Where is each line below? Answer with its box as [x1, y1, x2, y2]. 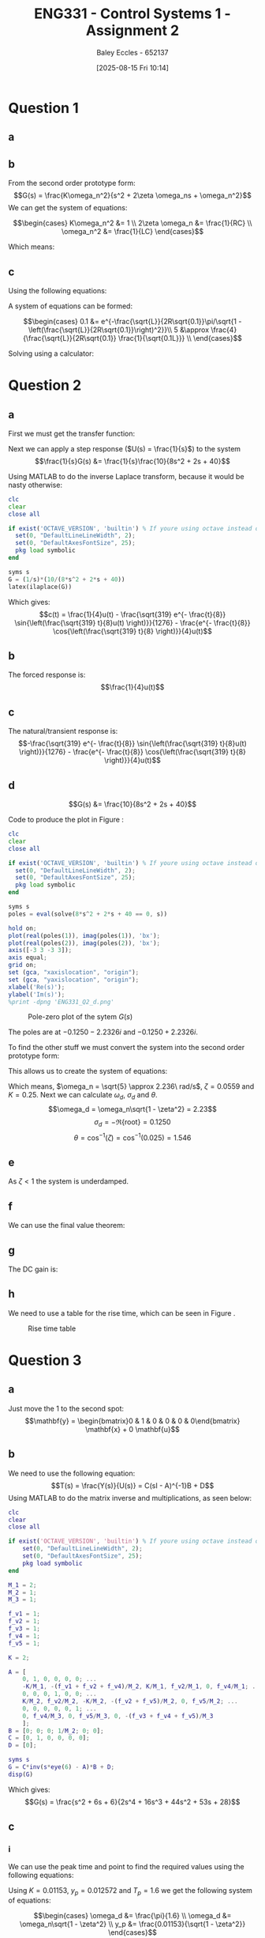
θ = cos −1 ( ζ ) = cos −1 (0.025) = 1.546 [73, 1131, 192, 1143]
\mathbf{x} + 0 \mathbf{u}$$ [85, 1424, 180, 1434]
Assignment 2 [85, 21, 180, 40]
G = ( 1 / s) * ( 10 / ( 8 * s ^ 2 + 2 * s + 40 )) [8, 575, 125, 584]
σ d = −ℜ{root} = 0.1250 [94, 1117, 171, 1128]
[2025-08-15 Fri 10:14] [95, 62, 170, 72]
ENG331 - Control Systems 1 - [34, 5, 231, 23]
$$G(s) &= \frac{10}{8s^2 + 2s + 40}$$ [68, 799, 197, 809]
